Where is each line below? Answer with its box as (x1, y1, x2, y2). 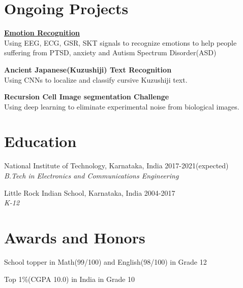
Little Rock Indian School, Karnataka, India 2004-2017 (4, 187, 175, 198)
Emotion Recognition (4, 27, 80, 38)
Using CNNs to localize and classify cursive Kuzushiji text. (4, 74, 188, 85)
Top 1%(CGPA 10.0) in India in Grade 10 (4, 273, 135, 284)
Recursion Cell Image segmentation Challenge (4, 91, 169, 102)
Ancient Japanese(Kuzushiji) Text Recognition (4, 64, 172, 75)
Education (4, 131, 77, 152)
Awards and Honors (4, 227, 145, 247)
